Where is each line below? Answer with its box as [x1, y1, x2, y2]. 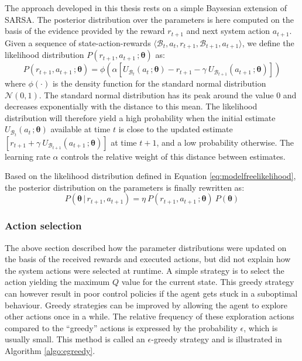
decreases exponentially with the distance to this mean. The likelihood [5, 100, 258, 112]
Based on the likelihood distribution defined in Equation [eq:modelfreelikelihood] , [5, 170, 296, 182]
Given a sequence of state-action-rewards [5, 36, 151, 49]
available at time [50, 123, 111, 135]
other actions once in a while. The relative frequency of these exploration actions [5, 310, 294, 322]
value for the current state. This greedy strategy [121, 276, 294, 288]
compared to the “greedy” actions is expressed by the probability [5, 321, 238, 334]
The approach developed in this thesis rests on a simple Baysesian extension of [5, 2, 287, 13]
